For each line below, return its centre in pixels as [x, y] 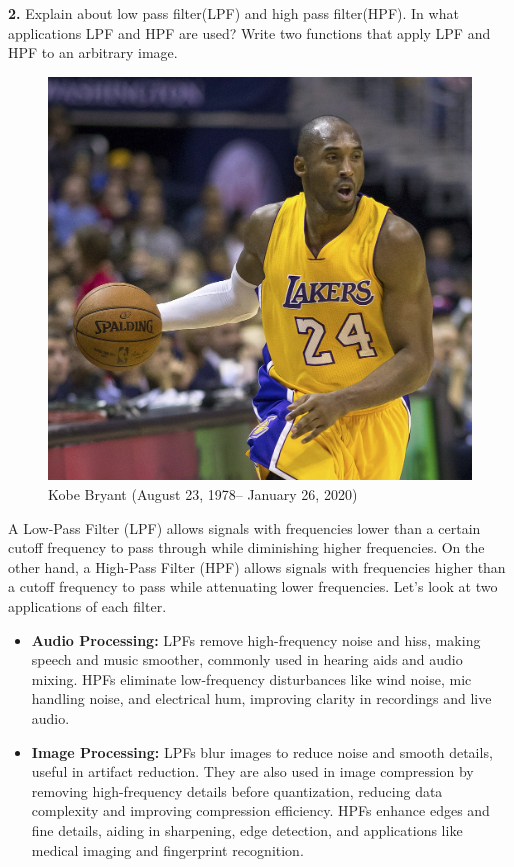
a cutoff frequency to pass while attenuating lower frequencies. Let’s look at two [253, 586]
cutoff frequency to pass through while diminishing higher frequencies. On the [246, 547]
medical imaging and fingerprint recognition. [167, 849]
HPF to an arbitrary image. [93, 52]
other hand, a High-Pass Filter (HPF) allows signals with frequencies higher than [257, 566]
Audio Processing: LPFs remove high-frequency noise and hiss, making [256, 639]
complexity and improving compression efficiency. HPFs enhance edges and [260, 810]
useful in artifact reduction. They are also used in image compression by [252, 771]
